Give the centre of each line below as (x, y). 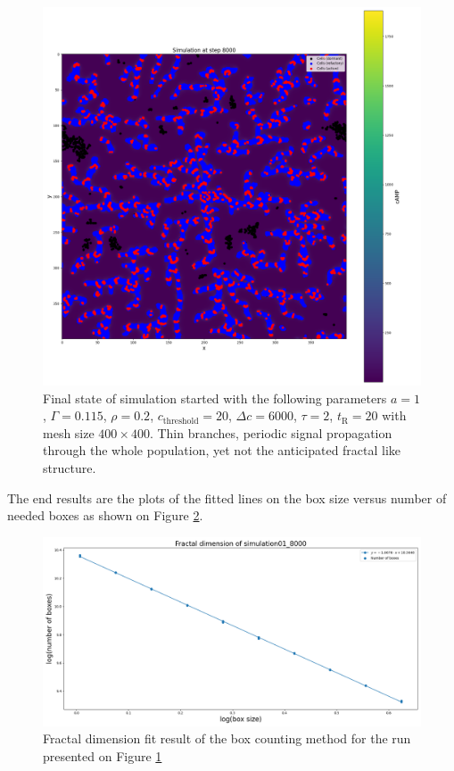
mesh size (69, 432)
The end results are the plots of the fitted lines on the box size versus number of (227, 497)
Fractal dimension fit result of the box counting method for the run (227, 738)
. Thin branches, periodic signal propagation (271, 432)
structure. (70, 467)
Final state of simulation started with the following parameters (215, 398)
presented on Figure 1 (103, 755)
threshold (181, 421)
